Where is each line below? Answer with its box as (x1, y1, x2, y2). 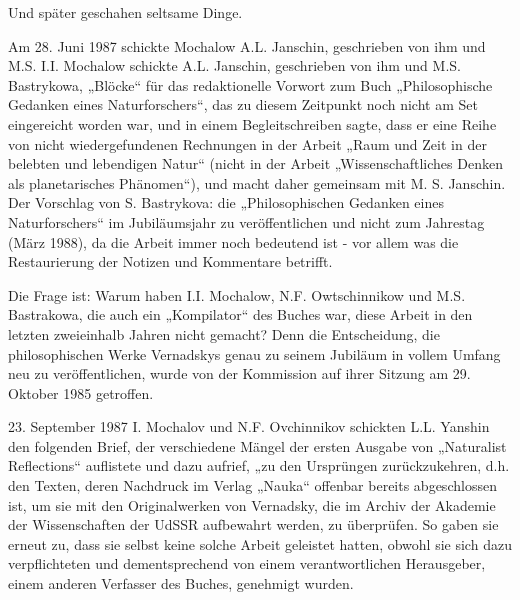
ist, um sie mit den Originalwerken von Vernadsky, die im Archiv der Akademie (8, 494, 496, 515)
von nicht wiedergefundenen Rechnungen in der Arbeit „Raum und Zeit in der (8, 133, 487, 154)
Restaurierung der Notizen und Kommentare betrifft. (8, 251, 333, 272)
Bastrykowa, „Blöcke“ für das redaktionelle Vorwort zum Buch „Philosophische (8, 74, 493, 95)
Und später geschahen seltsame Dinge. (8, 2, 243, 22)
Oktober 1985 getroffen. (8, 382, 154, 403)
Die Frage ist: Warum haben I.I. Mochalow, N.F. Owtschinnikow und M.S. (8, 284, 466, 305)
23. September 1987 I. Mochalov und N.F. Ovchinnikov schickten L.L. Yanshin (8, 416, 490, 437)
